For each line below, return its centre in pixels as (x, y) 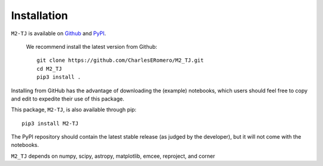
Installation (39, 15)
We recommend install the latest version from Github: (92, 46)
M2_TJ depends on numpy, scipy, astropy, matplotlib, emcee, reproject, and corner (113, 156)
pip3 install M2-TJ (50, 123)
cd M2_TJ (49, 69)
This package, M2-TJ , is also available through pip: (74, 109)
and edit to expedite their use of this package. (68, 99)
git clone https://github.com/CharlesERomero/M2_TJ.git (120, 60)
